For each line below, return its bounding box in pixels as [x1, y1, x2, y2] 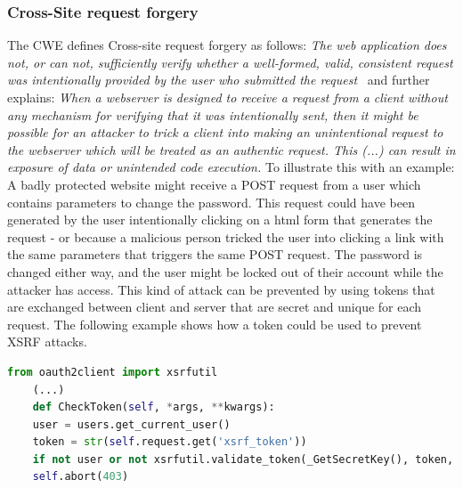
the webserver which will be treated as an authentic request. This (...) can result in [7, 140, 456, 159]
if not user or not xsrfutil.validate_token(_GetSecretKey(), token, [32, 452, 454, 466]
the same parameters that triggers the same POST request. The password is [7, 245, 423, 264]
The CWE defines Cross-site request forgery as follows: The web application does [7, 36, 447, 54]
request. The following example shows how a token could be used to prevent [7, 314, 422, 333]
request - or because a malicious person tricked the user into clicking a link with [7, 227, 444, 246]
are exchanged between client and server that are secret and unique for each [7, 297, 422, 316]
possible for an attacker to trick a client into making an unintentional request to [7, 123, 443, 142]
